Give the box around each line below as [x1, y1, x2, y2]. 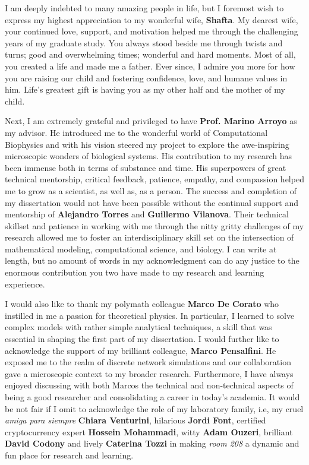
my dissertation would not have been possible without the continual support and [5, 196, 299, 208]
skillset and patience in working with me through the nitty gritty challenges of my [5, 219, 304, 232]
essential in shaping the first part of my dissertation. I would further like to [5, 333, 279, 345]
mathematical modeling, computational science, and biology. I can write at [5, 242, 277, 255]
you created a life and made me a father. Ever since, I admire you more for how [5, 59, 295, 72]
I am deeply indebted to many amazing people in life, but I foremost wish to [5, 2, 284, 14]
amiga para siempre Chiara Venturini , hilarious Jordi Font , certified [5, 414, 266, 426]
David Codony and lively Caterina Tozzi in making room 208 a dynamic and [5, 437, 299, 450]
